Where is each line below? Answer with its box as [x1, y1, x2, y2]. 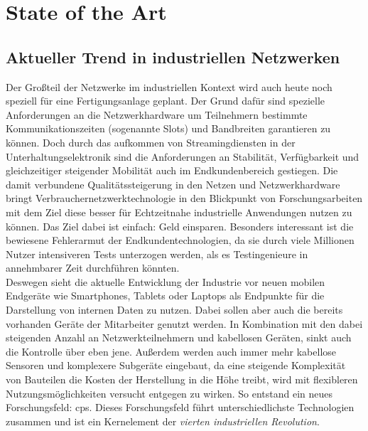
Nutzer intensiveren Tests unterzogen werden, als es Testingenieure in [6, 246, 308, 261]
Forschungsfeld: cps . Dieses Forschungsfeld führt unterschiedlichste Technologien [6, 400, 355, 415]
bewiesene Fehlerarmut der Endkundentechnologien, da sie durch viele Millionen [6, 233, 355, 248]
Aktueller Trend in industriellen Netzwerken [6, 46, 340, 68]
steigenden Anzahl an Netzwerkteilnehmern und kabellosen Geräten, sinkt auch [6, 330, 352, 345]
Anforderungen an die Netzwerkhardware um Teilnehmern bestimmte [6, 107, 308, 122]
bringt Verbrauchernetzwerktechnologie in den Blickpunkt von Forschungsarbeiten [6, 191, 363, 206]
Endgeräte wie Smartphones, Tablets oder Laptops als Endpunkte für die [6, 288, 325, 303]
